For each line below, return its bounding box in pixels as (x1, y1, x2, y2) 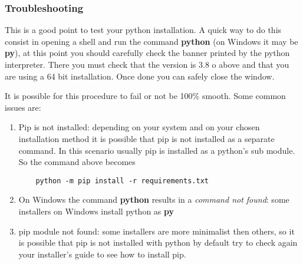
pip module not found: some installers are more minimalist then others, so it (18, 225, 295, 237)
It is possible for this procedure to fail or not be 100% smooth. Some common (5, 90, 286, 102)
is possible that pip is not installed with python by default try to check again (18, 236, 298, 249)
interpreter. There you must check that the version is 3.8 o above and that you (5, 58, 289, 70)
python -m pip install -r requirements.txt (35, 176, 209, 185)
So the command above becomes (18, 156, 136, 168)
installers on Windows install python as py (18, 205, 174, 217)
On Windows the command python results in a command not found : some (18, 193, 289, 206)
